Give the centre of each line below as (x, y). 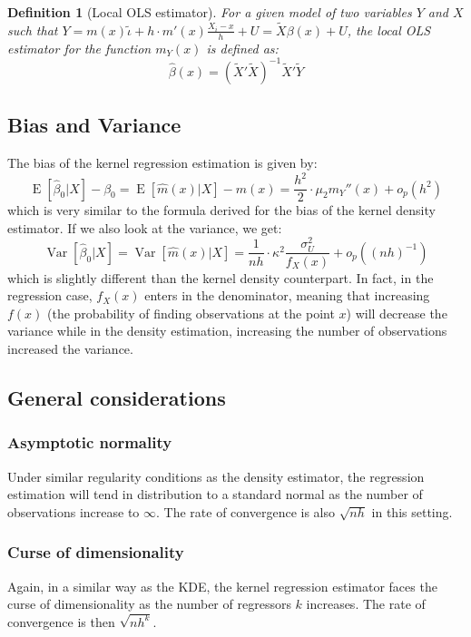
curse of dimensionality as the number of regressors (149, 604)
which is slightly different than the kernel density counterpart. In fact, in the (221, 277)
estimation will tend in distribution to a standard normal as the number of (215, 494)
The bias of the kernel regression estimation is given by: (162, 162)
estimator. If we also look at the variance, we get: (145, 227)
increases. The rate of (366, 604)
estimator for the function (79, 48)
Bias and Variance (94, 125)
